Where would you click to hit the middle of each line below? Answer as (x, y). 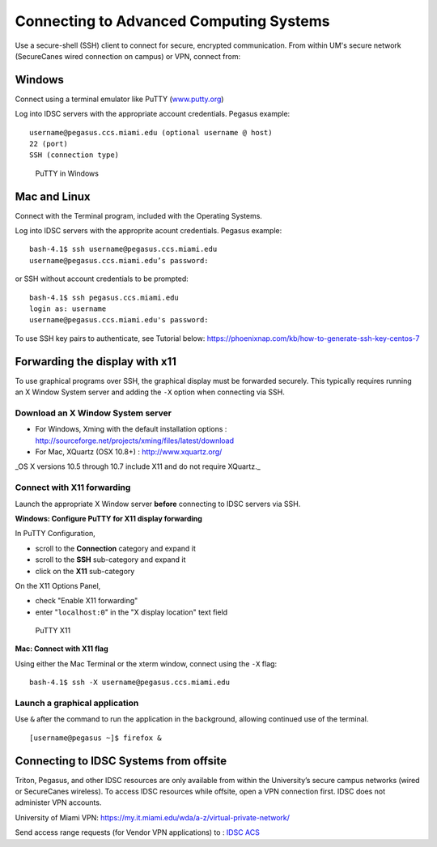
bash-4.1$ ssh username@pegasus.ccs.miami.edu (123, 249)
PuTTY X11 (53, 631)
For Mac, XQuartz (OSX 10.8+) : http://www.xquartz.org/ (129, 452)
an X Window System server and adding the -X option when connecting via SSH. (150, 392)
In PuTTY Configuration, (55, 534)
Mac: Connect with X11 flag (62, 649)
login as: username (68, 309)
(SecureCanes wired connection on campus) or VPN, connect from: (128, 56)
